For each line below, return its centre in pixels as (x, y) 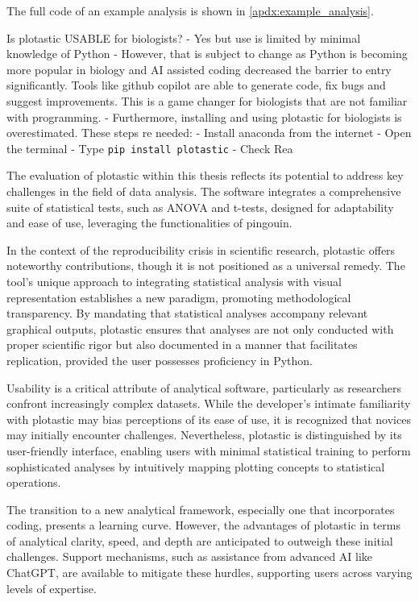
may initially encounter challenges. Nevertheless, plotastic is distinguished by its (204, 435)
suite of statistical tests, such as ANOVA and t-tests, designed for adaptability (200, 207)
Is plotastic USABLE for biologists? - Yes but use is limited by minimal (184, 37)
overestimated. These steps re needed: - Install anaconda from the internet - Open (209, 133)
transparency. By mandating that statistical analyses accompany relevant (187, 313)
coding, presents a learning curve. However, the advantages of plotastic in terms (203, 525)
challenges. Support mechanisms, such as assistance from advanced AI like (190, 556)
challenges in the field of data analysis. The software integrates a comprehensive (204, 191)
